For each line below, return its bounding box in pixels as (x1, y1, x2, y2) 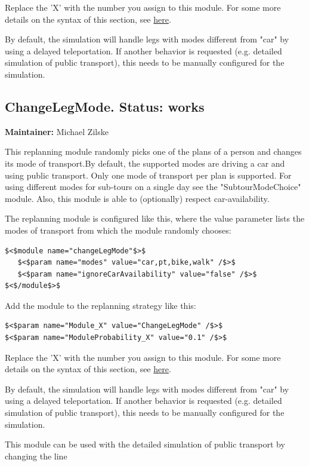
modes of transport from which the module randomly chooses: (5, 223, 231, 236)
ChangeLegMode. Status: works (5, 97, 205, 115)
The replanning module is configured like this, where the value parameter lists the (5, 212, 305, 225)
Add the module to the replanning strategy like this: (5, 299, 196, 311)
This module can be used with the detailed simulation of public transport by (5, 438, 285, 450)
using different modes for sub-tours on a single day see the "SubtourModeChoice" (5, 180, 301, 193)
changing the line (5, 449, 67, 462)
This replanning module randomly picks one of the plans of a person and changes (5, 145, 302, 158)
